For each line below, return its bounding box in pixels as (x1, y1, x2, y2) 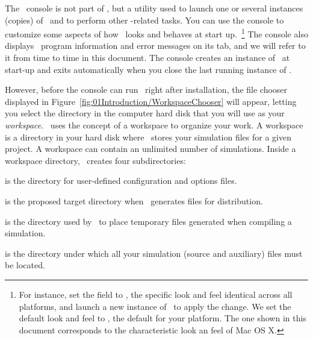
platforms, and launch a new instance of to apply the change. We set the (19, 300, 291, 312)
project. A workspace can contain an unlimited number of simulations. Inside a (5, 142, 296, 155)
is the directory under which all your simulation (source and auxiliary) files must (5, 247, 303, 259)
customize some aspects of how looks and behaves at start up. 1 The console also (5, 26, 308, 40)
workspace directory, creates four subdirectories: (5, 154, 186, 166)
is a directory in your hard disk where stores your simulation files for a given (5, 130, 291, 143)
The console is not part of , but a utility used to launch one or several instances (5, 2, 303, 14)
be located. (5, 259, 45, 271)
